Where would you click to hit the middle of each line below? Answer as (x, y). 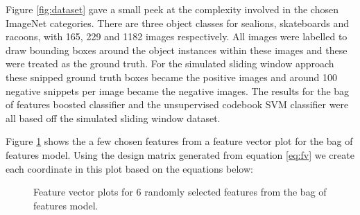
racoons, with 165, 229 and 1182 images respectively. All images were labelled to (177, 36)
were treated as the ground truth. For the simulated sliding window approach (170, 63)
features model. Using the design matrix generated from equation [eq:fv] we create (180, 154)
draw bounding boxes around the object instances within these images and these (177, 50)
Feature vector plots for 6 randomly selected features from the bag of (180, 192)
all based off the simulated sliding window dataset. (113, 118)
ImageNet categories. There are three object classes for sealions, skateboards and (178, 23)
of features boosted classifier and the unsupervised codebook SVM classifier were (177, 104)
